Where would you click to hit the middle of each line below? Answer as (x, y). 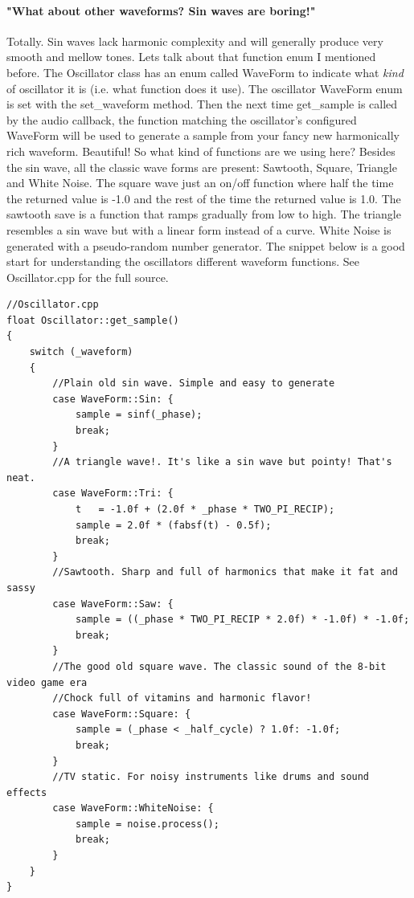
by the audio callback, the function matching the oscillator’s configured (182, 119)
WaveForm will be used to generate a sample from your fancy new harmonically (203, 135)
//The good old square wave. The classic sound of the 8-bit (219, 666)
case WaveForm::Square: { (122, 714)
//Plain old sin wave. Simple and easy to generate (194, 384)
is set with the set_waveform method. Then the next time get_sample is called (202, 104)
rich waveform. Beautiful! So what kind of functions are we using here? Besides (201, 151)
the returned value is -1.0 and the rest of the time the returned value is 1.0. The (204, 198)
